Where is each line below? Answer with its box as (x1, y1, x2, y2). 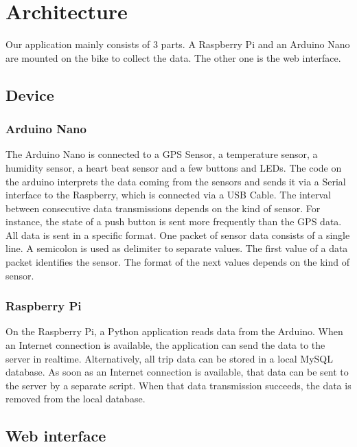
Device (5, 84, 54, 105)
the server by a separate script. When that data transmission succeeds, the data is (5, 378, 352, 392)
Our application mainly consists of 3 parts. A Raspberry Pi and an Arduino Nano (5, 37, 350, 51)
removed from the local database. (5, 391, 146, 406)
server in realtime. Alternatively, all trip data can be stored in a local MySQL (5, 351, 333, 365)
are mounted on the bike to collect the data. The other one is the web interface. (5, 50, 341, 65)
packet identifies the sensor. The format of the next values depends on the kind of (5, 255, 349, 269)
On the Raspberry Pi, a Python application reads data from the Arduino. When (5, 324, 343, 339)
